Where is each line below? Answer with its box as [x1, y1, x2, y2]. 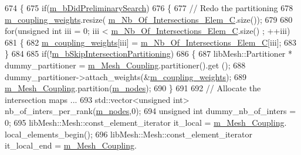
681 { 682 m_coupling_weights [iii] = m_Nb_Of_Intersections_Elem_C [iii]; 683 [5, 36, 297, 48]
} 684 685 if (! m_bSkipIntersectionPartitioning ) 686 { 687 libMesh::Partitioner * [5, 47, 293, 60]
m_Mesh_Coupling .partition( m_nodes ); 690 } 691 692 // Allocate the [5, 82, 261, 94]
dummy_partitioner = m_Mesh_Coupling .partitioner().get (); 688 [5, 58, 246, 71]
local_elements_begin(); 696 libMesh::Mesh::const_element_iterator [5, 128, 252, 140]
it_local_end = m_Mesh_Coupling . [5, 139, 137, 151]
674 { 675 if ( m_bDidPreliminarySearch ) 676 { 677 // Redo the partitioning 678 [5, 2, 293, 13]
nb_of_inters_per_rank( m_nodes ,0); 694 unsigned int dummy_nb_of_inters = [5, 105, 296, 117]
